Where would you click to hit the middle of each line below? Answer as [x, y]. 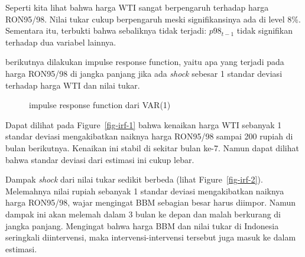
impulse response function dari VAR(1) [100, 105]
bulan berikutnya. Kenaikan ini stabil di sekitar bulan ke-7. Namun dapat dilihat [152, 147]
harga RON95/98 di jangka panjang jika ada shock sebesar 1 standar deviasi [144, 73]
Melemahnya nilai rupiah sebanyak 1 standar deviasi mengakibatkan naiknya [145, 191]
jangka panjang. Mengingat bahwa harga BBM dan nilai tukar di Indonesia [142, 225]
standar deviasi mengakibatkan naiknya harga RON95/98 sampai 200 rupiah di [149, 136]
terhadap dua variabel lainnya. [61, 42]
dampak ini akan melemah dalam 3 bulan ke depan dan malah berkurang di [143, 214]
